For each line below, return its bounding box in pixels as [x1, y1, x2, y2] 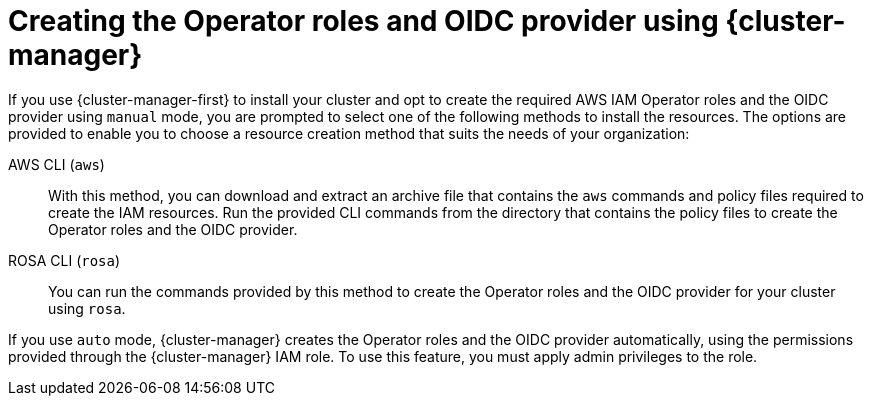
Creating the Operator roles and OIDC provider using [8, 4, 719, 38]
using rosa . [48, 299, 126, 317]
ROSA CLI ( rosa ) [8, 251, 121, 269]
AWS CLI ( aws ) [8, 155, 105, 173]
